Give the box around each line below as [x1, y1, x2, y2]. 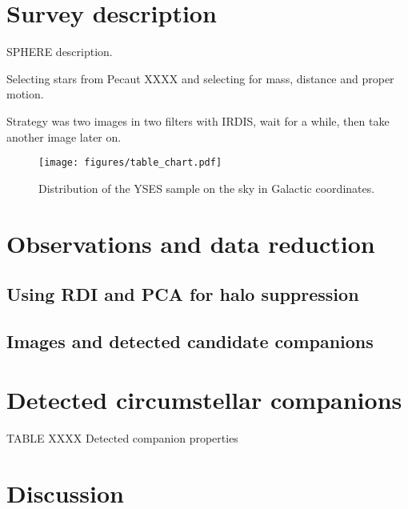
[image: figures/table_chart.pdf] [38, 157, 222, 169]
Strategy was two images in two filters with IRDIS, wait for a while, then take [6, 112, 390, 129]
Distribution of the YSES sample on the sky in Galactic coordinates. [38, 179, 375, 196]
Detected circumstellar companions [6, 383, 402, 416]
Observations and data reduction [6, 226, 375, 259]
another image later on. [6, 128, 122, 145]
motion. [6, 86, 44, 102]
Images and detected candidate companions [6, 328, 374, 353]
